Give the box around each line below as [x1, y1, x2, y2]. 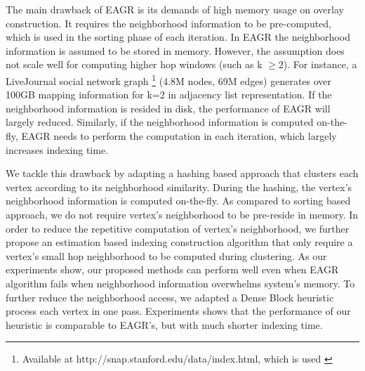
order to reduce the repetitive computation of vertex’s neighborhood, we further [6, 221, 350, 235]
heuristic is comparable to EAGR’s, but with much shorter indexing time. [6, 317, 323, 332]
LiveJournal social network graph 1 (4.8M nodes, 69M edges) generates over [6, 71, 332, 88]
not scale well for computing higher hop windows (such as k [6, 57, 263, 72]
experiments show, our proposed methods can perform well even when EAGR [6, 262, 339, 277]
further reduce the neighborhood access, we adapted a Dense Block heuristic [6, 289, 334, 304]
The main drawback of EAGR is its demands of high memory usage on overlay [6, 2, 344, 16]
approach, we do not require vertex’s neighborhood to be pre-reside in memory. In [6, 207, 359, 221]
